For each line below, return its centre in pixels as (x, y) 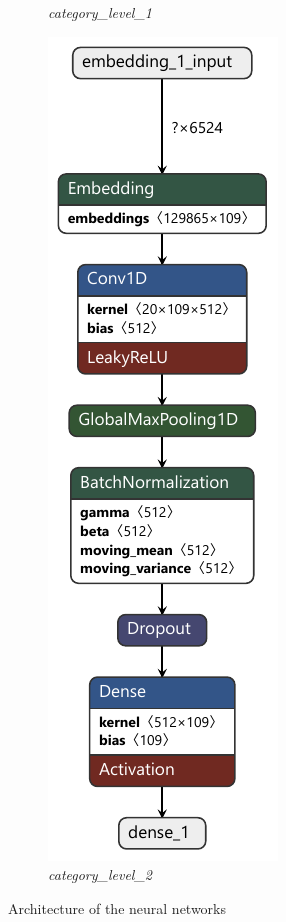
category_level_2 (100, 874)
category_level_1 (100, 12)
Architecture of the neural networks (117, 907)
